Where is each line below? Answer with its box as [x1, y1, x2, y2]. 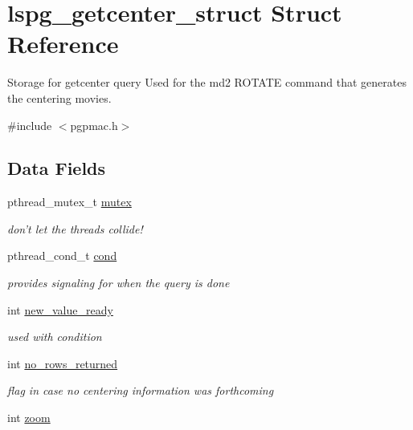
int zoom [7, 409, 51, 426]
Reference [7, 27, 119, 60]
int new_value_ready [7, 301, 113, 318]
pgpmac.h [70, 116, 118, 133]
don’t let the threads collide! [7, 220, 143, 237]
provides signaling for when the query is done [7, 274, 230, 291]
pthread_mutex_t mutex [7, 193, 132, 210]
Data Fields [7, 156, 106, 181]
